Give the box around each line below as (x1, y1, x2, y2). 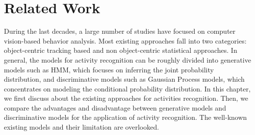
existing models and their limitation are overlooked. (4, 122, 159, 132)
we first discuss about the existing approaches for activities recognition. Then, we (4, 93, 249, 103)
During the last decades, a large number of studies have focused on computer (4, 26, 236, 36)
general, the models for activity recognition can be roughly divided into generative (4, 54, 251, 65)
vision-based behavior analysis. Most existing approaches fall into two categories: (4, 35, 247, 45)
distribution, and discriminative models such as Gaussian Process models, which (4, 74, 245, 84)
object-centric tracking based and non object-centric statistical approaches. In (4, 45, 237, 55)
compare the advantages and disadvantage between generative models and (4, 102, 226, 112)
